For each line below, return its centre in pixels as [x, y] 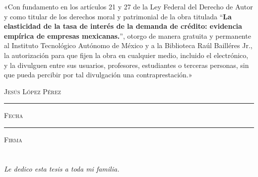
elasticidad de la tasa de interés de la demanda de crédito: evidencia [123, 26]
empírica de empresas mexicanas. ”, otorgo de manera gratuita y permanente [128, 35]
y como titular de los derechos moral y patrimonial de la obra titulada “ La [118, 16]
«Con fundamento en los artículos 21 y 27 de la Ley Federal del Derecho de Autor [129, 6]
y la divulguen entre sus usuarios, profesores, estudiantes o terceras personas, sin [127, 65]
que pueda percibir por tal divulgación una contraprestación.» [98, 75]
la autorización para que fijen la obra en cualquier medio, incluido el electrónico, [126, 55]
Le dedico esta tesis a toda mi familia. [62, 168]
